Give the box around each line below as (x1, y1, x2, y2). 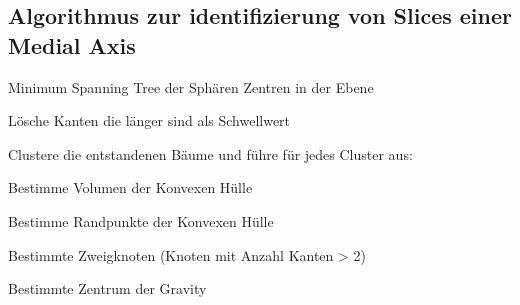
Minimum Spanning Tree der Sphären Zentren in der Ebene (8, 76, 374, 97)
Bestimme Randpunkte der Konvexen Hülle (8, 210, 274, 231)
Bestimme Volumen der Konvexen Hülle (8, 177, 253, 198)
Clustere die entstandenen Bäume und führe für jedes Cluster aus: (8, 143, 413, 164)
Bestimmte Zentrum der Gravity (8, 278, 207, 299)
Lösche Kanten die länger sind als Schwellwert (8, 110, 291, 131)
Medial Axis (8, 29, 136, 60)
